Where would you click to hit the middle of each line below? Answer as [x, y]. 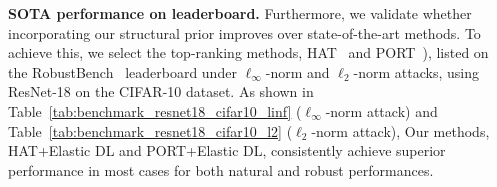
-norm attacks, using [416, 71]
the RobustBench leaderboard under [122, 71]
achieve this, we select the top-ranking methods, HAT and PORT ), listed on [248, 52]
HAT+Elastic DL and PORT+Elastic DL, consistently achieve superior [227, 150]
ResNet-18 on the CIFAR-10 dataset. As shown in [161, 91]
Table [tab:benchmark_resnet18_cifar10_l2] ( [150, 130]
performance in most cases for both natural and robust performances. [221, 169]
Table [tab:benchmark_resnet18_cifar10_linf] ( [155, 110]
